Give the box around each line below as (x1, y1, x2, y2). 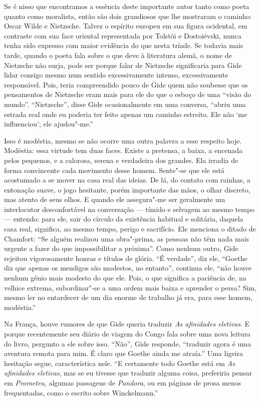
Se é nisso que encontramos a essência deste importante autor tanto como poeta (4, 1, 249, 11)
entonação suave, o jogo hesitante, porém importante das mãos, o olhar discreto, (4, 184, 250, 194)
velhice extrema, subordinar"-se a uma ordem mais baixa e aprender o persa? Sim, (4, 282, 256, 292)
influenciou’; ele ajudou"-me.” (4, 118, 93, 129)
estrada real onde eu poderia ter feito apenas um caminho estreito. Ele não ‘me (4, 108, 247, 119)
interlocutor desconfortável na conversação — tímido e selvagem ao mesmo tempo (4, 203, 255, 214)
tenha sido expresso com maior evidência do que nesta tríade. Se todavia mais (4, 40, 243, 50)
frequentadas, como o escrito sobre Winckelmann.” (4, 387, 158, 397)
